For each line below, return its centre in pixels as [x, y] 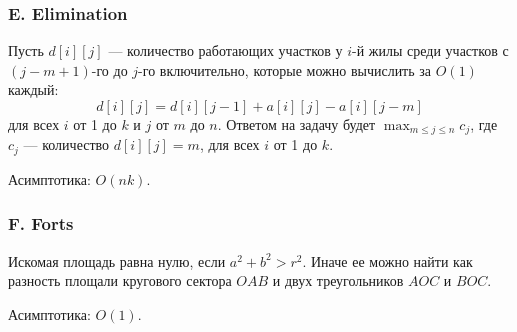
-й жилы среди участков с [430, 50]
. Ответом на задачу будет [296, 124]
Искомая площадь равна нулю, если [117, 260]
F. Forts [41, 223]
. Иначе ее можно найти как [387, 260]
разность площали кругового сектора [120, 280]
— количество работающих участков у [225, 50]
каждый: [33, 89]
